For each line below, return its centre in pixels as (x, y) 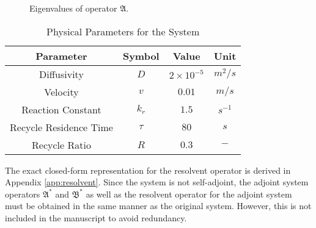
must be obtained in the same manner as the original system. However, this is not (158, 206)
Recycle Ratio (61, 144)
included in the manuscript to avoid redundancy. (96, 217)
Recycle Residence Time (61, 127)
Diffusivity (61, 74)
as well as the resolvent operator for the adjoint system (189, 194)
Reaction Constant (61, 109)
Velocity (61, 91)
